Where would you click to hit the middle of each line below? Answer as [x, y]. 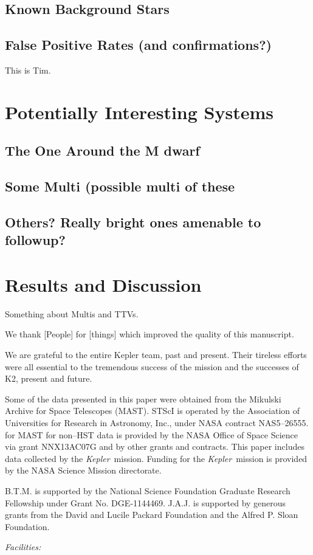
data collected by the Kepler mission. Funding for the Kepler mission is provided [156, 458]
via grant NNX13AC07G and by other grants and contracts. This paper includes [155, 446]
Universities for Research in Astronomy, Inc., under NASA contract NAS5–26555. [157, 422]
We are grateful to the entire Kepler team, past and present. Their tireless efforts [156, 354]
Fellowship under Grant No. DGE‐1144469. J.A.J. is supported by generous [146, 502]
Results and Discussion [103, 284]
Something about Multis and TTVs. [72, 313]
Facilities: [23, 547]
